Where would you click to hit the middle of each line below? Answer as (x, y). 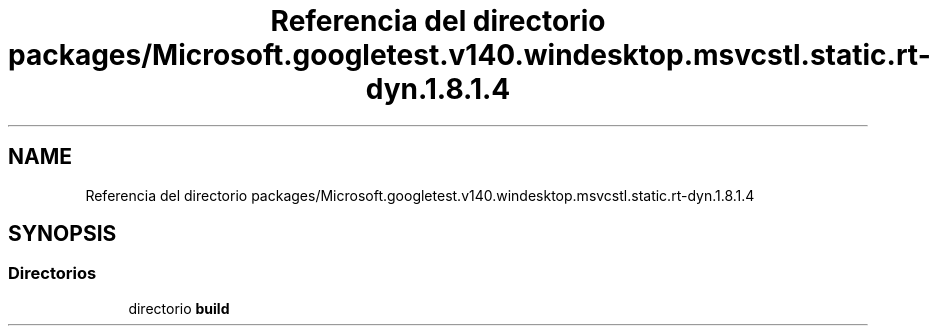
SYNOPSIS (62, 234)
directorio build (179, 308)
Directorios (52, 273)
